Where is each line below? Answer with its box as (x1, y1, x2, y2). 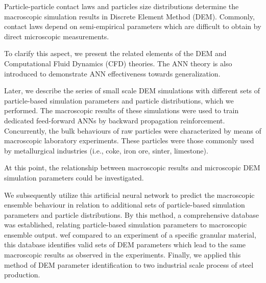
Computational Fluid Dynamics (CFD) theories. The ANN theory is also (4, 58, 232, 68)
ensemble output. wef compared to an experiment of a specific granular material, (4, 229, 256, 240)
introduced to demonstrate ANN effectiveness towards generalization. (4, 68, 221, 79)
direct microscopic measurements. (4, 31, 109, 41)
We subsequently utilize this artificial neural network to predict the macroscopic (4, 189, 255, 200)
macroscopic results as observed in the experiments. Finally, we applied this (4, 249, 241, 260)
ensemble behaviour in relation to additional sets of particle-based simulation (4, 199, 245, 210)
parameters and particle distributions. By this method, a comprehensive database (4, 209, 259, 220)
